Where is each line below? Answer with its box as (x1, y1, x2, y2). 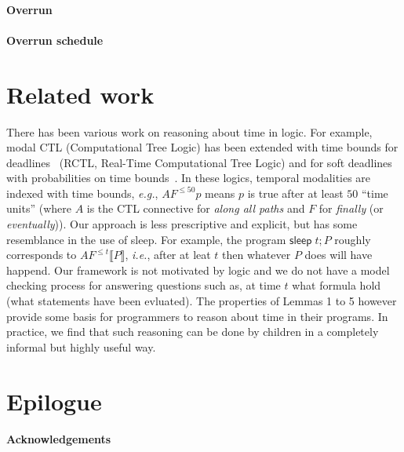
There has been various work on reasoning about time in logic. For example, (6, 123, 373, 140)
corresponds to (6, 246, 77, 263)
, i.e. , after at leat (125, 246, 211, 263)
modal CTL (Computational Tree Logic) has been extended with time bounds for (6, 139, 399, 155)
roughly (334, 231, 371, 247)
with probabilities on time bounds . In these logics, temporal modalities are (6, 169, 371, 186)
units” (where (6, 200, 71, 217)
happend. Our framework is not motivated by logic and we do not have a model (6, 261, 390, 278)
